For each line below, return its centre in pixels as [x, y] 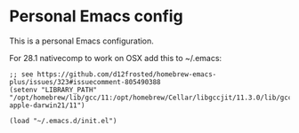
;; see [21, 74]
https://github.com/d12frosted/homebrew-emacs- [127, 74]
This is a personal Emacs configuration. [81, 41]
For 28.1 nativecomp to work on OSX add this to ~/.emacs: [116, 58]
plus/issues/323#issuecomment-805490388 [85, 82]
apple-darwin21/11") [48, 105]
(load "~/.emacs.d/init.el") [63, 121]
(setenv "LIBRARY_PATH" [53, 90]
